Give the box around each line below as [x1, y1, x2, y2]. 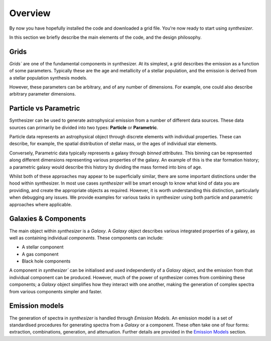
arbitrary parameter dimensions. [9, 91, 76, 97]
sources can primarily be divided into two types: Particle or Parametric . [9, 124, 158, 130]
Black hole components [22, 258, 71, 264]
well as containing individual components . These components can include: [9, 234, 164, 241]
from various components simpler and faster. [9, 288, 102, 294]
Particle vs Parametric [9, 104, 80, 113]
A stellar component [22, 244, 64, 250]
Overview [9, 8, 51, 19]
